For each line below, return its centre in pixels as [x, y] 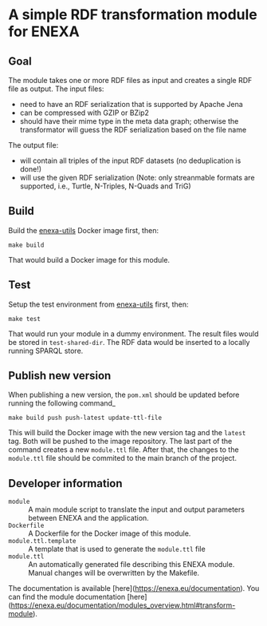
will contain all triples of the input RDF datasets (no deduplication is [130, 160]
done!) [31, 169]
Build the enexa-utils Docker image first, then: [84, 230]
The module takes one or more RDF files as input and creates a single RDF [130, 80]
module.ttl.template [43, 541]
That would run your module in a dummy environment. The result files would [133, 334]
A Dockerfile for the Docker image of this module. [110, 533]
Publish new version [60, 376]
